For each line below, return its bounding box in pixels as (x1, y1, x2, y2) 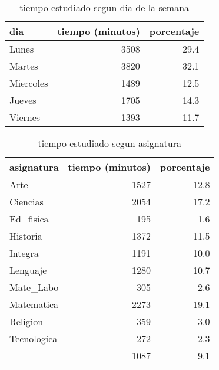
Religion (9, 315, 44, 328)
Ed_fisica (9, 212, 49, 225)
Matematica (9, 297, 59, 311)
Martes (9, 59, 38, 73)
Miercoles (9, 76, 48, 90)
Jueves (9, 93, 36, 107)
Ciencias (9, 195, 44, 208)
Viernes (9, 110, 41, 124)
